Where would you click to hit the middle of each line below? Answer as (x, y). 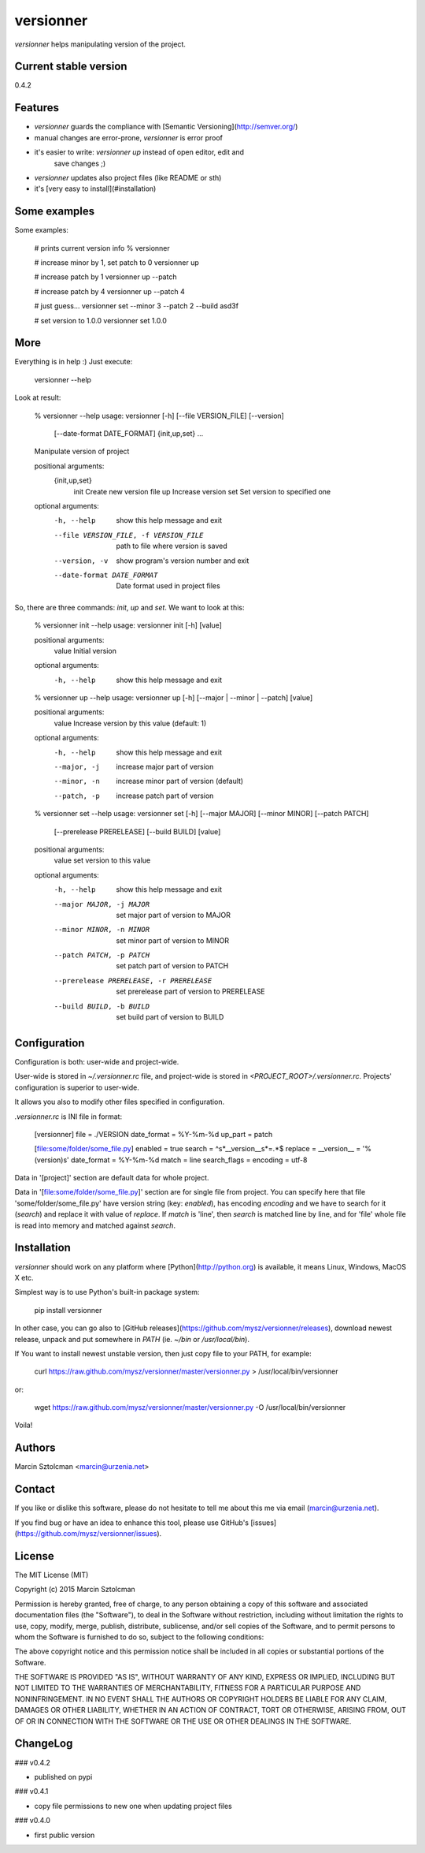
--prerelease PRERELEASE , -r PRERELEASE (133, 981)
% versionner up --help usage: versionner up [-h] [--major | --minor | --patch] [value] (174, 698)
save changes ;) (80, 163)
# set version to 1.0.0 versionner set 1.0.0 (100, 320)
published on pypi (63, 1777)
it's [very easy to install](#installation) (95, 188)
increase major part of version (165, 767)
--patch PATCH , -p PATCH (102, 955)
